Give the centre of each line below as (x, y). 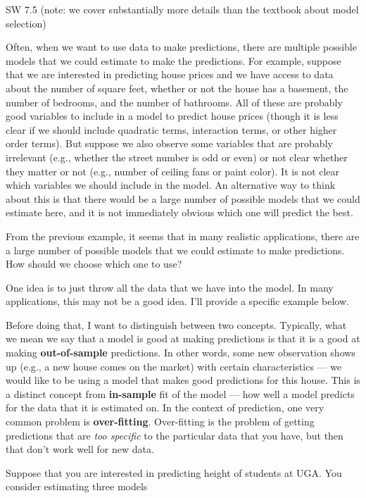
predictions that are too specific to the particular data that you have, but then (175, 435)
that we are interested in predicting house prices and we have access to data (170, 74)
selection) (26, 23)
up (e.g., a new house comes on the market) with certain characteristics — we (174, 366)
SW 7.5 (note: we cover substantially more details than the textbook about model (182, 9)
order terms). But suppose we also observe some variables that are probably (169, 143)
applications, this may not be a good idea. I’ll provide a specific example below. (177, 301)
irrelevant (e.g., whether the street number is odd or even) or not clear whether (177, 157)
